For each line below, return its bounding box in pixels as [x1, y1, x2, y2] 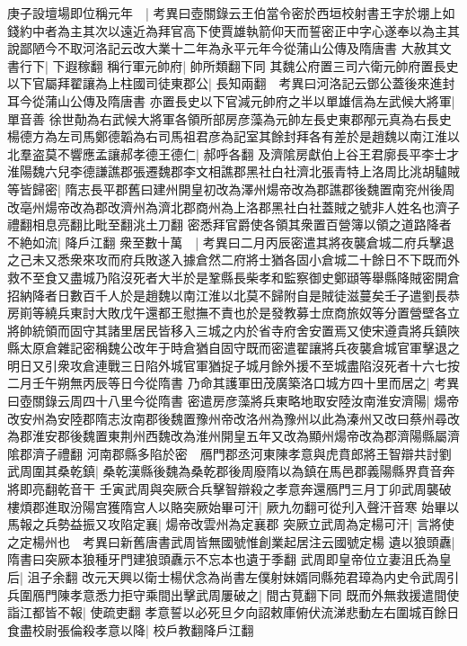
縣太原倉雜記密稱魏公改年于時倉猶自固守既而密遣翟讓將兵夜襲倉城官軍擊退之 [7, 338, 460, 357]
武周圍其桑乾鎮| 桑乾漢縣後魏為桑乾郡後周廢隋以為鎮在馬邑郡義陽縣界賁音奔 [7, 462, 455, 480]
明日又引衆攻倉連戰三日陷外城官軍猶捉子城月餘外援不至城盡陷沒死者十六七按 [7, 355, 460, 374]
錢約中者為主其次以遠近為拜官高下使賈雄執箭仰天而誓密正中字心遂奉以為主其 [7, 21, 460, 40]
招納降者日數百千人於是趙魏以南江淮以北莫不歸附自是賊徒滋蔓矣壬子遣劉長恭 [7, 285, 460, 304]
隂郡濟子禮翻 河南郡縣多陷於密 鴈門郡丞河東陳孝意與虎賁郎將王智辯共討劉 [7, 444, 452, 462]
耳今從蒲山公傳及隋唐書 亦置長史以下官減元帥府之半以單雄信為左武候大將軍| [7, 91, 455, 110]
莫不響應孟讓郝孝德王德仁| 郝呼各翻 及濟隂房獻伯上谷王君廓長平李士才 [44, 144, 460, 163]
